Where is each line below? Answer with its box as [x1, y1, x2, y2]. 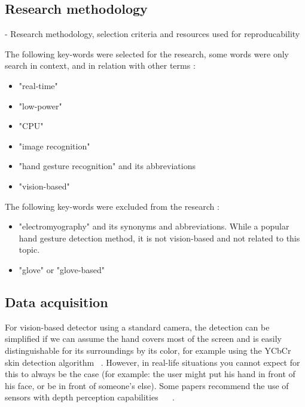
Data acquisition [5, 292, 108, 311]
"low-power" [19, 99, 62, 112]
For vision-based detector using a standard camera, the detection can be [5, 320, 270, 333]
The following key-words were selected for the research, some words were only [5, 47, 289, 60]
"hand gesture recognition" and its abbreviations [19, 160, 196, 172]
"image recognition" [19, 139, 90, 152]
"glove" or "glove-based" [19, 263, 105, 276]
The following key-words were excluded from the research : [5, 200, 219, 212]
